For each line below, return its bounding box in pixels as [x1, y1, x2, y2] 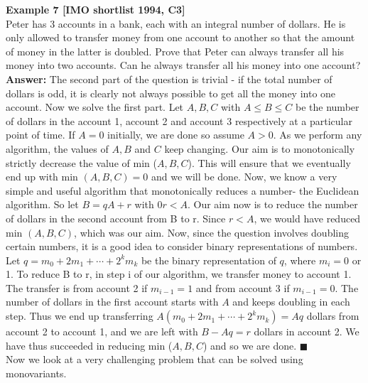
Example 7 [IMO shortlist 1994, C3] [6, 2, 185, 16]
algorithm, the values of [6, 141, 109, 156]
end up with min [6, 169, 78, 184]
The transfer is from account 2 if [6, 280, 148, 295]
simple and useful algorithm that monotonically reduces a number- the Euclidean [6, 183, 359, 198]
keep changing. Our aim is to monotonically [164, 141, 355, 156]
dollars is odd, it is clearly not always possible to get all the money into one [6, 85, 336, 100]
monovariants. [6, 365, 67, 380]
